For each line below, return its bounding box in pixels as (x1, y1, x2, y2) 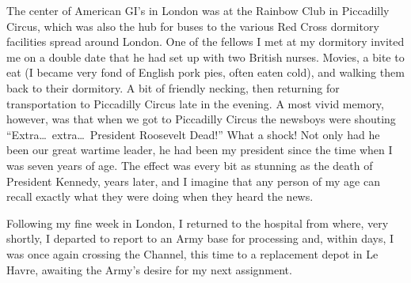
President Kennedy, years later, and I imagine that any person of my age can (6, 172, 380, 189)
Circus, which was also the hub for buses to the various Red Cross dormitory (6, 17, 379, 34)
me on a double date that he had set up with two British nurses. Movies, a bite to (6, 48, 405, 65)
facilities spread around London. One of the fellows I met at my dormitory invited (6, 33, 405, 50)
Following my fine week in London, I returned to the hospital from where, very (6, 214, 389, 231)
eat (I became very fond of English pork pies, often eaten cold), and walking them (6, 64, 405, 81)
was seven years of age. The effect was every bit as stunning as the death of (6, 157, 373, 173)
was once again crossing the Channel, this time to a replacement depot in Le (6, 245, 379, 262)
